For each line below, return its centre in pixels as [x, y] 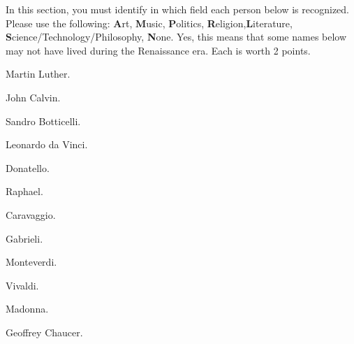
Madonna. [27, 309]
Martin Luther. [38, 74]
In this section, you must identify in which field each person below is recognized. [177, 9]
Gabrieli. [24, 238]
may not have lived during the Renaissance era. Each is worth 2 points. [158, 50]
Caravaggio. [31, 214]
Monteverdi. [31, 262]
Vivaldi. [22, 285]
